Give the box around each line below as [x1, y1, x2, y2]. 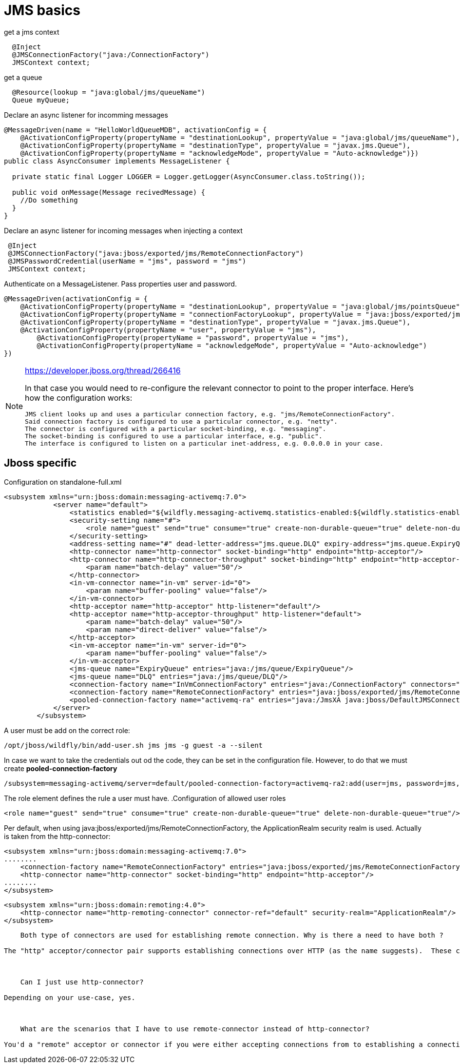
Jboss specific [4, 457, 77, 470]
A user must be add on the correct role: [4, 726, 130, 735]
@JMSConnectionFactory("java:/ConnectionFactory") [12, 50, 210, 59]
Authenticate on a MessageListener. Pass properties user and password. [4, 279, 237, 288]
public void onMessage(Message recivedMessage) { [12, 188, 206, 196]
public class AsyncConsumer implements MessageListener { [4, 157, 230, 165]
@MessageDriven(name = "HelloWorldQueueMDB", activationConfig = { [4, 125, 267, 134]
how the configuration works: [25, 392, 133, 403]
